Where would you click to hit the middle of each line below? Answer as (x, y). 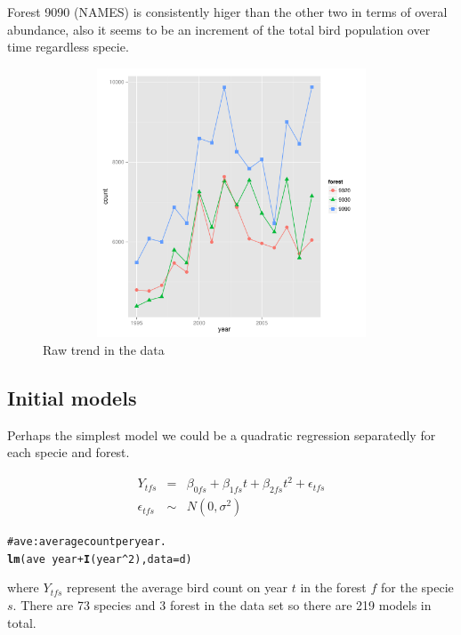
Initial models (72, 397)
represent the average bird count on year (178, 587)
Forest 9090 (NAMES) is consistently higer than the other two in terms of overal (227, 12)
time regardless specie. (68, 47)
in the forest (333, 587)
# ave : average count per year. (87, 542)
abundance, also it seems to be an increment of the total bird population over (219, 29)
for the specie (417, 587)
